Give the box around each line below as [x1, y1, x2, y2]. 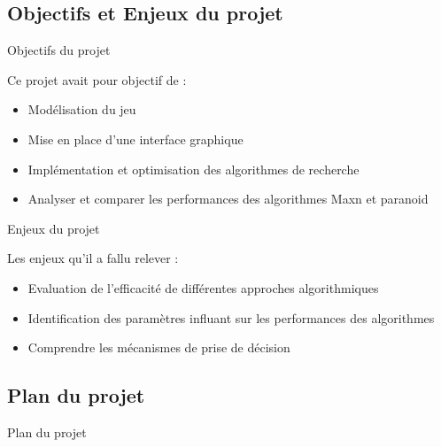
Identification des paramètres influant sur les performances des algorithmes [27, 308, 435, 327]
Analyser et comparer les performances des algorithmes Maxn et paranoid [27, 189, 429, 208]
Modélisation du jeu [27, 100, 136, 119]
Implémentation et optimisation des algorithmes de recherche [27, 159, 360, 178]
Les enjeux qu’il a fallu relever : [7, 249, 179, 267]
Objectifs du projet [7, 41, 111, 59]
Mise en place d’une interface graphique [27, 129, 244, 148]
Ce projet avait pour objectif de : [7, 70, 187, 89]
